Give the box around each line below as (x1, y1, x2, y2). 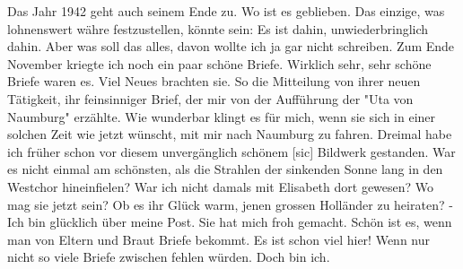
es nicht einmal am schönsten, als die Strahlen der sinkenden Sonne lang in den (7, 160, 443, 178)
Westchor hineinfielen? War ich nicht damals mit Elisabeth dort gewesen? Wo (7, 177, 434, 195)
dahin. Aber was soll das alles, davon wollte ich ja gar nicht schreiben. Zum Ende (7, 37, 455, 56)
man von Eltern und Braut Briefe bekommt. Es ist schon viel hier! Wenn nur (7, 230, 431, 248)
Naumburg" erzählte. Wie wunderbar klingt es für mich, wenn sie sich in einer (7, 107, 436, 126)
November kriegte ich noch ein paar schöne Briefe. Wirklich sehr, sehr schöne (7, 54, 432, 73)
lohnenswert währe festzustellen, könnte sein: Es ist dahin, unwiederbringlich (7, 19, 429, 38)
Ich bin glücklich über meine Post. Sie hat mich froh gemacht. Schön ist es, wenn (7, 213, 452, 231)
